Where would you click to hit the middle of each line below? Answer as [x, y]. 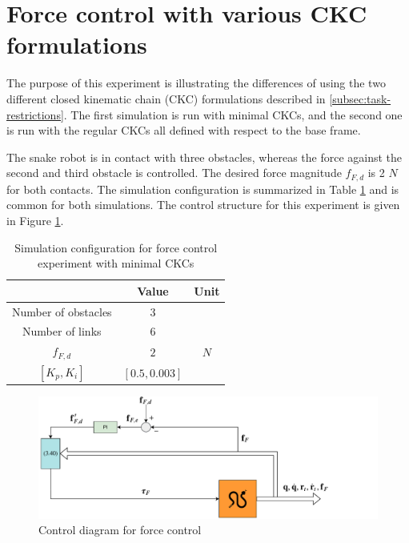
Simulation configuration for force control [116, 247]
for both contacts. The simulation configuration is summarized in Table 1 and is [203, 189]
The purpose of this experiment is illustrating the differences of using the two [196, 83]
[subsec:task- [360, 98]
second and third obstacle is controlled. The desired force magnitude [174, 173]
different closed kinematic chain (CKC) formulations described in [166, 98]
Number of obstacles [62, 311]
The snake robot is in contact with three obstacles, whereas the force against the [204, 157]
